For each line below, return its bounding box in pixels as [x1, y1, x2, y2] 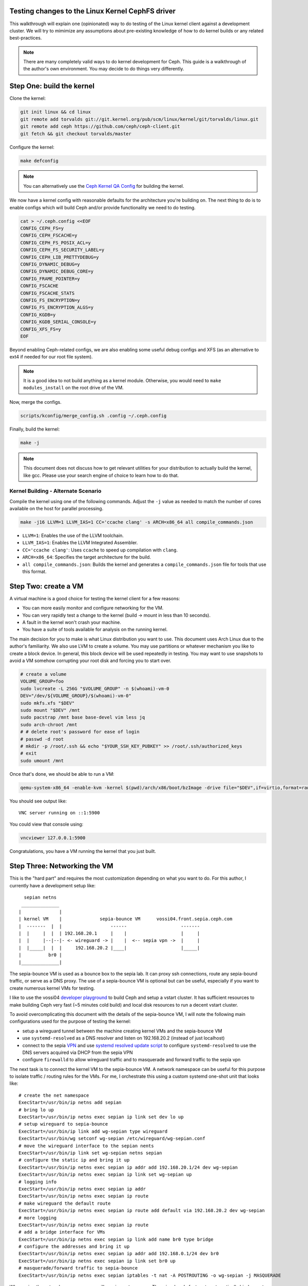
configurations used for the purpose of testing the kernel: [9, 1019, 131, 1025]
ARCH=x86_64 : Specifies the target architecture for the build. [22, 554, 151, 560]
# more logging [18, 1214, 57, 1221]
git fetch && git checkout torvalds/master [20, 131, 132, 136]
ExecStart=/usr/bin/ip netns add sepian [18, 1100, 122, 1105]
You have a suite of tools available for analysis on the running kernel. [22, 627, 168, 633]
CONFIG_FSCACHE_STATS [20, 290, 75, 296]
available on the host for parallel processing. [9, 506, 104, 512]
